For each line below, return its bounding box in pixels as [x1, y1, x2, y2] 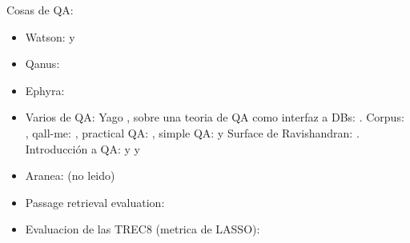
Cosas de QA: [6, 2, 74, 18]
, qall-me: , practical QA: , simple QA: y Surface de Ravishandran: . [25, 124, 360, 141]
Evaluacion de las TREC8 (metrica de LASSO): [25, 221, 260, 237]
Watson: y [25, 28, 75, 45]
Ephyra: [25, 82, 65, 98]
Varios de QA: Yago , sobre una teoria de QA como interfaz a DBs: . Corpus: [25, 109, 404, 125]
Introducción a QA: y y [25, 140, 140, 157]
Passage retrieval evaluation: [25, 193, 165, 210]
